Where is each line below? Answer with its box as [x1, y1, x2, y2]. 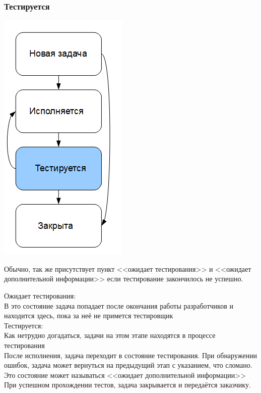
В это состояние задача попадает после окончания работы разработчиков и [4, 300, 233, 311]
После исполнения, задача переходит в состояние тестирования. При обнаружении [4, 350, 257, 360]
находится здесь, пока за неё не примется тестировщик [4, 310, 173, 321]
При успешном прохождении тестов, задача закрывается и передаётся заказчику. [4, 379, 251, 390]
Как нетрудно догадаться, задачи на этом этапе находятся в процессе [4, 330, 216, 340]
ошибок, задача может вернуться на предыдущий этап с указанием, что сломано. [4, 360, 252, 370]
